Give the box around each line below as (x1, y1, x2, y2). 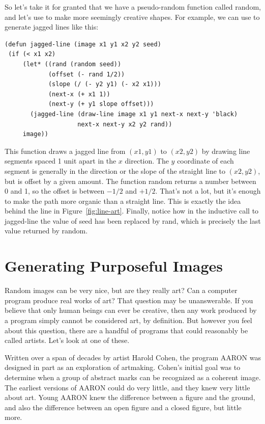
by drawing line (201, 145, 250, 156)
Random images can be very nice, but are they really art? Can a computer (5, 285, 238, 296)
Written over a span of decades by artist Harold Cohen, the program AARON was (5, 352, 261, 362)
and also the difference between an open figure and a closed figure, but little (5, 402, 242, 412)
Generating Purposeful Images (5, 255, 223, 276)
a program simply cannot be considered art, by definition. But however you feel (5, 314, 252, 325)
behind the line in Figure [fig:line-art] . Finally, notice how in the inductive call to (5, 205, 259, 216)
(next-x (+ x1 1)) (48, 90, 110, 98)
